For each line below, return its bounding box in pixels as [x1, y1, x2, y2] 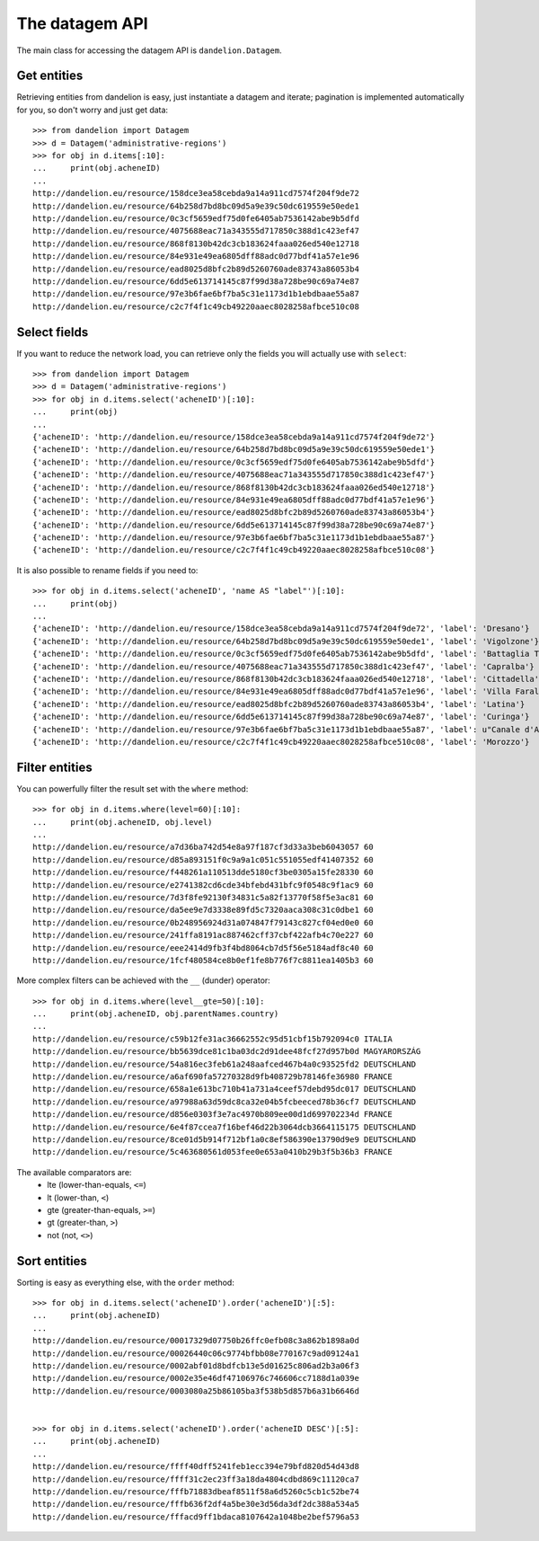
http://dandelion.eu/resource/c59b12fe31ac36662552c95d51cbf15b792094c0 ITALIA [32, 1033, 393, 1044]
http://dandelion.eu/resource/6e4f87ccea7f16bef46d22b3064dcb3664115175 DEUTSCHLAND [32, 1121, 417, 1132]
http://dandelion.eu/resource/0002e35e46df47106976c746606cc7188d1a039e [32, 1373, 359, 1384]
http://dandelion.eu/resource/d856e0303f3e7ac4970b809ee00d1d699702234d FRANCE [32, 1110, 393, 1120]
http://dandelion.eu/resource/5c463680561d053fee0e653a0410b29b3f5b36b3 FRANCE [32, 1147, 393, 1157]
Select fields [16, 324, 89, 340]
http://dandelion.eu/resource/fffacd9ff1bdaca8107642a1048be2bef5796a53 [32, 1511, 359, 1522]
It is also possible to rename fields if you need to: [16, 564, 199, 575]
